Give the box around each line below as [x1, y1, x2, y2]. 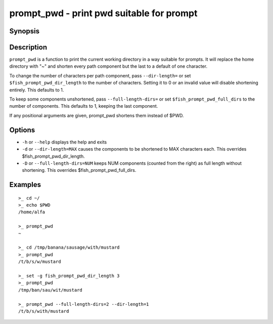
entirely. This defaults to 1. [9, 86, 64, 93]
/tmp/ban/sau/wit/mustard [18, 287, 83, 293]
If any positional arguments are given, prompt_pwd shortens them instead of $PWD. [9, 112, 184, 118]
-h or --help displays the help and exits [22, 139, 107, 145]
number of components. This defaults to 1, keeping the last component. [9, 103, 158, 109]
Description [9, 43, 48, 52]
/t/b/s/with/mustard [18, 308, 69, 314]
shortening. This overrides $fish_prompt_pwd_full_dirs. [22, 167, 136, 173]
